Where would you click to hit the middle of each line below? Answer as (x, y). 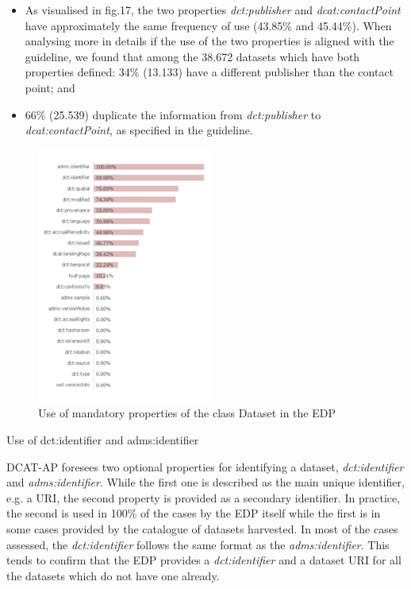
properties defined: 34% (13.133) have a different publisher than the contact (209, 72)
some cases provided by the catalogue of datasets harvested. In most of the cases (202, 528)
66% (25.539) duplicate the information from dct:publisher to (173, 114)
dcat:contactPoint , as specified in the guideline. (139, 130)
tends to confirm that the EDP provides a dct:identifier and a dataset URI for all (204, 560)
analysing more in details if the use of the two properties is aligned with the (209, 41)
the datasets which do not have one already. (113, 575)
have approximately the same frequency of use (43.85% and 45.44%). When (208, 25)
